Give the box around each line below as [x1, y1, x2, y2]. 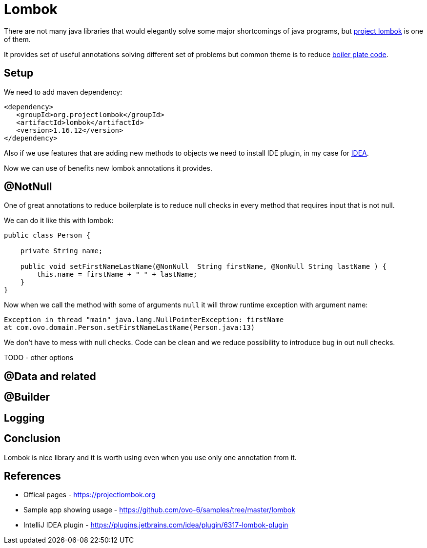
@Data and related [4, 370, 96, 383]
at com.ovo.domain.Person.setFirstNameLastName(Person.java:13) [4, 324, 255, 332]
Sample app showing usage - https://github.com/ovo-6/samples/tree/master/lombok [23, 506, 296, 514]
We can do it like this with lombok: [4, 216, 114, 225]
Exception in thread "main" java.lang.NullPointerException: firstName [4, 316, 284, 324]
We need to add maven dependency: [4, 87, 122, 96]
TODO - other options [4, 353, 74, 362]
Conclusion [4, 432, 61, 445]
